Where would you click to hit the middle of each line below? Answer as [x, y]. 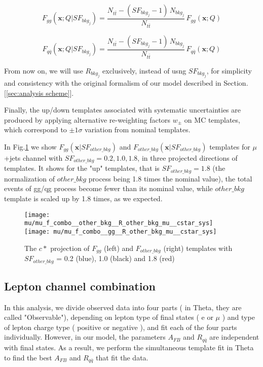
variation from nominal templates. [138, 130]
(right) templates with [198, 248]
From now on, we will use [44, 70]
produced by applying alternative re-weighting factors [87, 119]
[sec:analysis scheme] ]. [40, 93]
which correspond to [35, 130]
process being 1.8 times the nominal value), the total [170, 178]
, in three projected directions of [187, 157]
